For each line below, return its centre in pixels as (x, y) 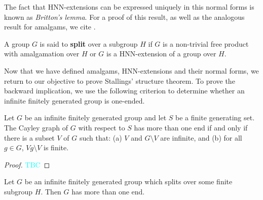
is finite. (56, 147)
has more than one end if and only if (191, 127)
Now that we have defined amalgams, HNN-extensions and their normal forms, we (131, 70)
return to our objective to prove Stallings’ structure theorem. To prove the (120, 80)
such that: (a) (101, 137)
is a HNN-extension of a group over (161, 54)
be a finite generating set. (215, 118)
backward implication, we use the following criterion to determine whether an (124, 91)
